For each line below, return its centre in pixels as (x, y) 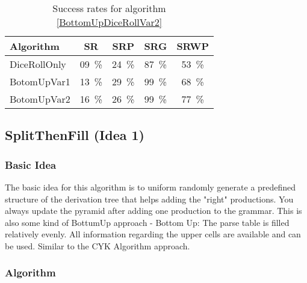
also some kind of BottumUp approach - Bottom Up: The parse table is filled (147, 222)
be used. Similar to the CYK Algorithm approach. (98, 245)
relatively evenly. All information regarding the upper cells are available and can (153, 234)
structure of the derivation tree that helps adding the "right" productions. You (149, 199)
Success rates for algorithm (109, 8)
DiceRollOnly (38, 64)
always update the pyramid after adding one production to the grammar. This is (153, 211)
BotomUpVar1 (40, 81)
